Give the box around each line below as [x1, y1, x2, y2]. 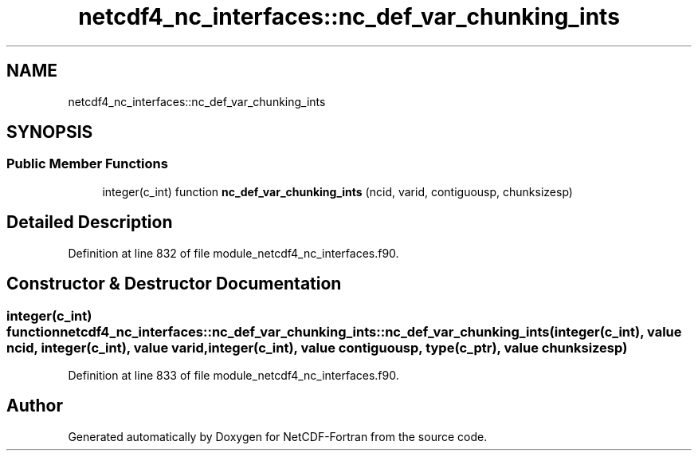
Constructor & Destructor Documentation [6, 274, 342, 294]
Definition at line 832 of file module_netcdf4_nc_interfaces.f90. [68, 246, 399, 260]
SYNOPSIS [6, 122, 93, 143]
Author [6, 396, 63, 416]
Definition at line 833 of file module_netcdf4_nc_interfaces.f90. [68, 368, 399, 382]
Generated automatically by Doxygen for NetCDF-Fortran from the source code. [68, 429, 488, 443]
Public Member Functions [6, 156, 168, 172]
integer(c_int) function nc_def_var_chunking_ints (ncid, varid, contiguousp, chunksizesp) [102, 184, 573, 199]
